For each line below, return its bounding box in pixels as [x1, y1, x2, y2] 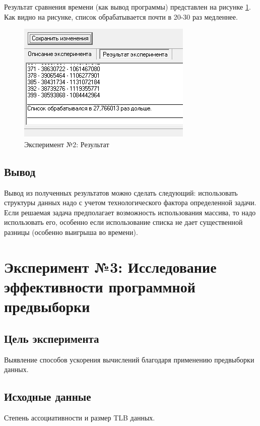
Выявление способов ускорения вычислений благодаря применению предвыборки [4, 354, 254, 364]
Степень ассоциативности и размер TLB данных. [4, 412, 155, 422]
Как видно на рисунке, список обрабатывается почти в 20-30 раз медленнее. [4, 11, 238, 22]
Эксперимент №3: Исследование [4, 256, 217, 277]
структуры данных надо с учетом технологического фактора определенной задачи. [4, 197, 256, 208]
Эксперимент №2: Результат [24, 139, 109, 149]
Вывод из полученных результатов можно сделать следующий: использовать [4, 187, 238, 198]
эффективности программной [4, 276, 196, 296]
